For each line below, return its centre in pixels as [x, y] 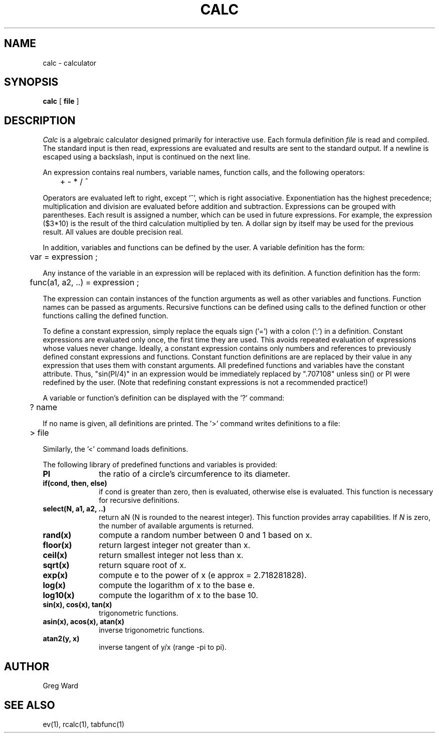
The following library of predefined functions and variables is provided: [160, 465]
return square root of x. [143, 565]
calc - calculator [70, 63]
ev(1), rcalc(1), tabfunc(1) [84, 724]
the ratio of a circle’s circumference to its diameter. [194, 474]
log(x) [54, 585]
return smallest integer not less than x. [171, 555]
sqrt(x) [56, 565]
